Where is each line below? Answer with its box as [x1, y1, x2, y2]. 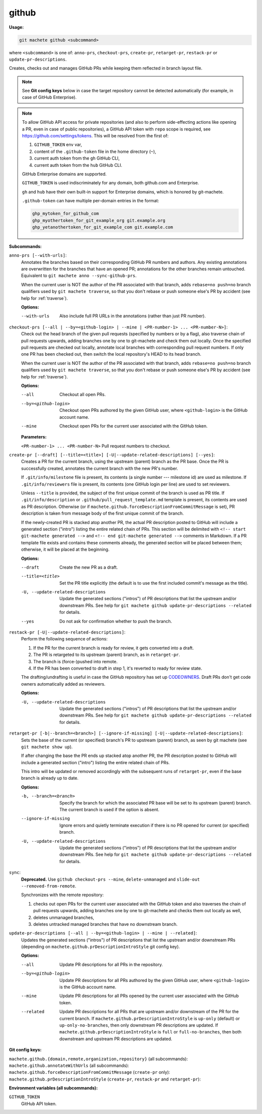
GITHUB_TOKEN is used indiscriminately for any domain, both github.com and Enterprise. [22, 180, 199, 186]
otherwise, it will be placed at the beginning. [21, 546, 110, 553]
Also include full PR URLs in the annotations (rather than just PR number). [59, 313, 206, 319]
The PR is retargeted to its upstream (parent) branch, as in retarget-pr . [33, 652, 180, 657]
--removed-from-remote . [21, 883, 77, 889]
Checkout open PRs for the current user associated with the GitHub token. [59, 423, 208, 429]
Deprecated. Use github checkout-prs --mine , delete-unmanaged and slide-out [21, 876, 200, 882]
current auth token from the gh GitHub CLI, [34, 155, 120, 161]
